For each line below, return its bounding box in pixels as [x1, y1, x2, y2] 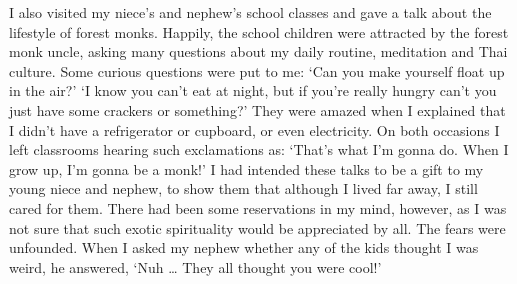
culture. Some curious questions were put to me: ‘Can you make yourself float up [9, 60, 505, 81]
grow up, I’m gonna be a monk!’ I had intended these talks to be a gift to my [9, 158, 484, 179]
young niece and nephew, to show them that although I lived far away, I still [9, 178, 478, 199]
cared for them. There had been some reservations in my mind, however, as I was [9, 197, 507, 218]
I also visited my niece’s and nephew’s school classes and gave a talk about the [9, 2, 492, 22]
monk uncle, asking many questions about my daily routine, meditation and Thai [9, 41, 508, 62]
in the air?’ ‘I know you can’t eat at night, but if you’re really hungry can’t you [9, 80, 497, 101]
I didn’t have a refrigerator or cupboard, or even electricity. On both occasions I [9, 119, 500, 140]
